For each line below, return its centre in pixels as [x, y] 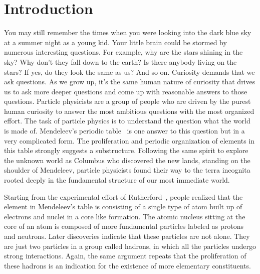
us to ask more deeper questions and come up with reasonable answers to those [126, 91]
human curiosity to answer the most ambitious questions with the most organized [129, 111]
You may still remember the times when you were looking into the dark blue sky [128, 32]
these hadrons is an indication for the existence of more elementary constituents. [127, 265]
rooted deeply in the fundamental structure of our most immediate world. [117, 180]
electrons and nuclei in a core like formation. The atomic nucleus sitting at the [125, 216]
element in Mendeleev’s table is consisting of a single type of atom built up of [123, 207]
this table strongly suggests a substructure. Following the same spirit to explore [126, 150]
